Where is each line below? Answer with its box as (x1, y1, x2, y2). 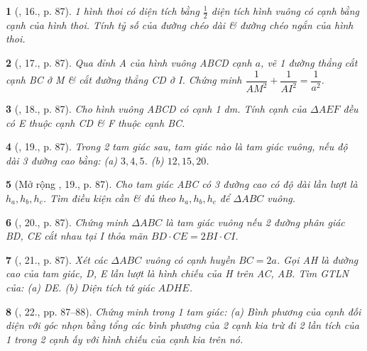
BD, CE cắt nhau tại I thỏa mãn (6, 228, 148, 243)
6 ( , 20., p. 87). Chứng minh (6, 214, 128, 229)
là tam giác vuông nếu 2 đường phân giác (165, 214, 345, 229)
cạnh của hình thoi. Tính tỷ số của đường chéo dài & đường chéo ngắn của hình (6, 17, 354, 32)
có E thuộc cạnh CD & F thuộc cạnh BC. (6, 115, 185, 130)
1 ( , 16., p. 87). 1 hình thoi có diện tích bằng (6, 4, 199, 18)
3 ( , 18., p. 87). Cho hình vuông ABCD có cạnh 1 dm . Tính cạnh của (6, 101, 307, 116)
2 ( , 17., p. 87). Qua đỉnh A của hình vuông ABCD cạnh (6, 55, 252, 70)
